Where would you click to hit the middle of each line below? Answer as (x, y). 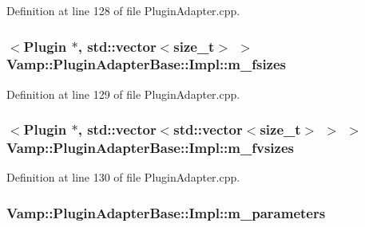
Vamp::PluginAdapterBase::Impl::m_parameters (166, 212)
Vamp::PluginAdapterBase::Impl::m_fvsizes (150, 148)
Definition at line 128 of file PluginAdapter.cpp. (123, 10)
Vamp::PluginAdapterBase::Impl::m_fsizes (147, 64)
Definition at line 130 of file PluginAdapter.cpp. (123, 177)
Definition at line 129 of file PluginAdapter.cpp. (123, 94)
